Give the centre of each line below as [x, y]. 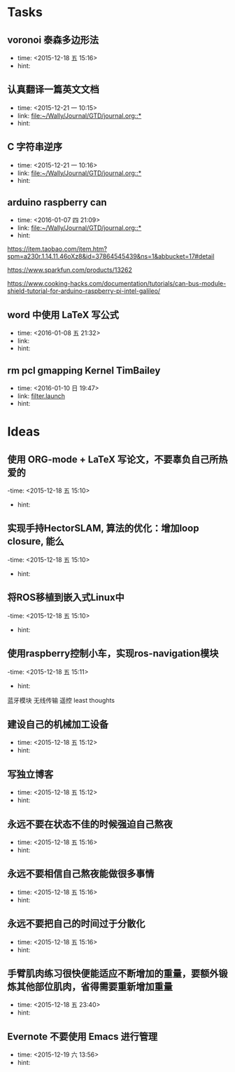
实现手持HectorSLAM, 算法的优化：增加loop [103, 529]
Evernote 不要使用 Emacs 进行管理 [83, 1037]
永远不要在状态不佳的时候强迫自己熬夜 [90, 824]
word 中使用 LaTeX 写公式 [63, 315]
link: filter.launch [41, 396]
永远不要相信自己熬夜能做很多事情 [81, 874]
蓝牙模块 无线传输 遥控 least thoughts [61, 700]
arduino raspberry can [57, 203]
